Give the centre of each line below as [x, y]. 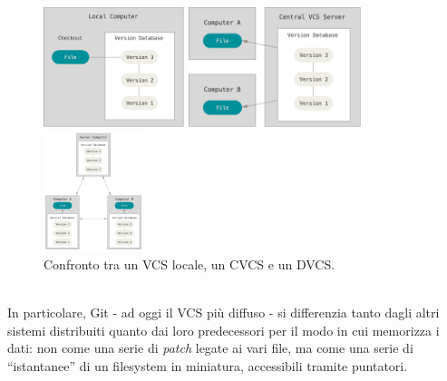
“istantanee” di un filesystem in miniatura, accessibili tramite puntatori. [208, 365]
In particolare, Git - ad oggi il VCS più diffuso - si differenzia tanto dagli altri [223, 312]
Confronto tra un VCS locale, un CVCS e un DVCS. [189, 264]
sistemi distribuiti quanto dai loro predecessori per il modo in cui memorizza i [223, 330]
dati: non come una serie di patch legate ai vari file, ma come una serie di [210, 348]
